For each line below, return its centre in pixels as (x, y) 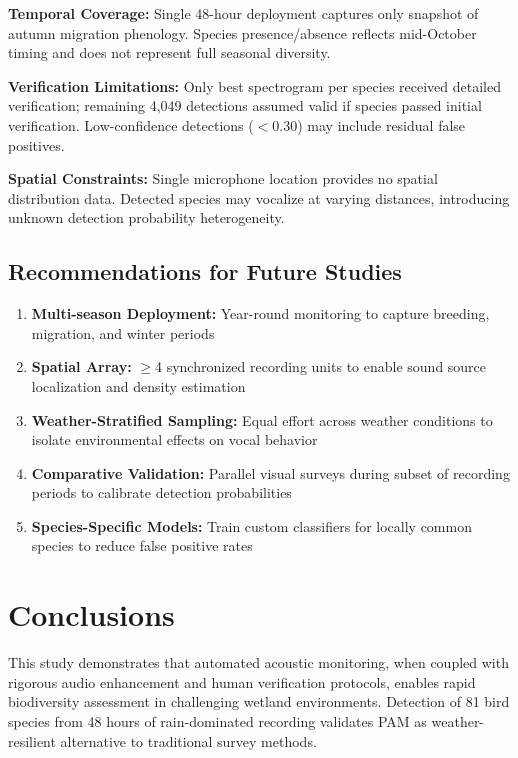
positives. (36, 144)
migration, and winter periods (123, 332)
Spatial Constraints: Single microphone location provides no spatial (223, 178)
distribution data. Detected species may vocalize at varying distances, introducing (259, 197)
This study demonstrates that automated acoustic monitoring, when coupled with (258, 662)
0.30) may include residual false (369, 124)
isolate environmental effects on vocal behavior (174, 439)
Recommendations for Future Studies (205, 271)
